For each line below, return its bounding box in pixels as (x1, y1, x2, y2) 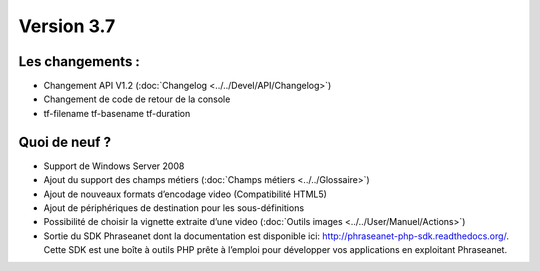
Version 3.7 (18, 15, 116, 37)
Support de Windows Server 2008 (43, 160, 185, 172)
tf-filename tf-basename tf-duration (43, 107, 191, 119)
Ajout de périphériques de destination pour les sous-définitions (43, 201, 305, 214)
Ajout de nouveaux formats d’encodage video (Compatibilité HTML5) (43, 188, 327, 200)
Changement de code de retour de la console (43, 93, 231, 105)
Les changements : (18, 53, 140, 70)
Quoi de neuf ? (18, 133, 112, 150)
